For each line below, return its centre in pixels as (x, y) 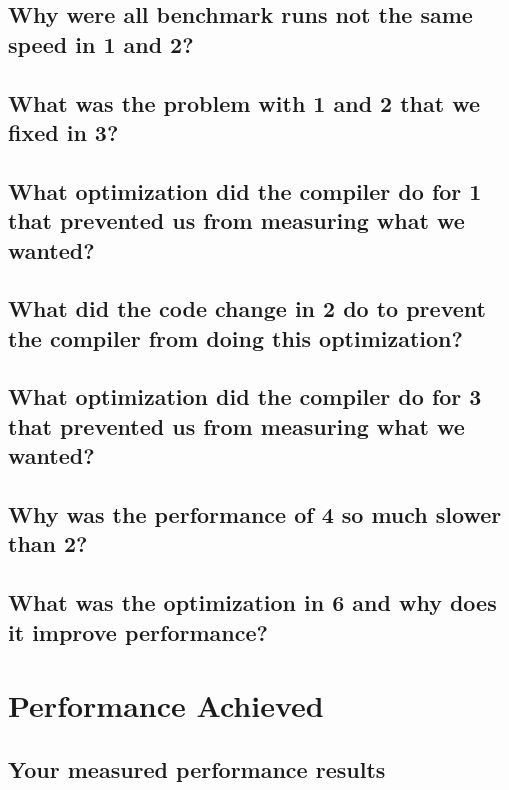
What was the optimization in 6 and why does (252, 602)
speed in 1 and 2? (101, 43)
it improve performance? (138, 631)
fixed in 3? (63, 131)
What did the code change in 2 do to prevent (247, 308)
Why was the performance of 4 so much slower (255, 514)
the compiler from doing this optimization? (235, 337)
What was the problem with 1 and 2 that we (244, 102)
